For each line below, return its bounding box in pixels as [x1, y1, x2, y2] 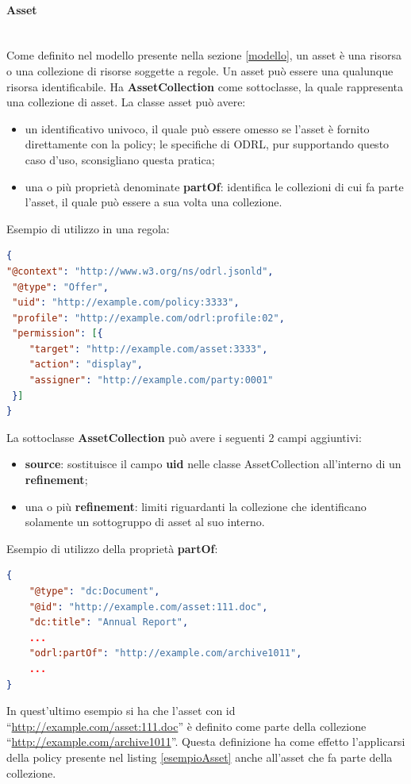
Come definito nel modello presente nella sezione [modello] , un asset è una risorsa [6, 47, 401, 63]
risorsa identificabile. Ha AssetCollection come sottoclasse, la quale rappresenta [6, 78, 404, 94]
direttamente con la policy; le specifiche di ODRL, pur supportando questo [25, 136, 390, 152]
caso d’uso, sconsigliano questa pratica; [25, 151, 215, 167]
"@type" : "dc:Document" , [29, 586, 160, 598]
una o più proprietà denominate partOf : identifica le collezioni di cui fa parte [25, 178, 404, 194]
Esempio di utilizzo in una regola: [6, 220, 170, 236]
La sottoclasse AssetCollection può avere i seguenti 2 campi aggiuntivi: [6, 429, 362, 445]
